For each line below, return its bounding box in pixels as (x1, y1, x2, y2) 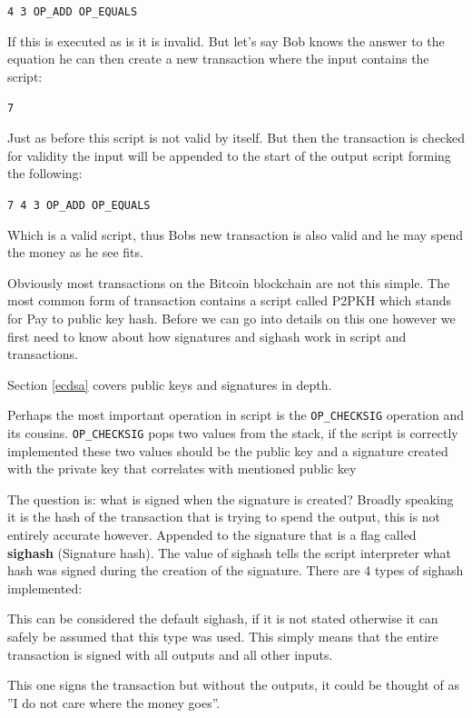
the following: (7, 164, 83, 183)
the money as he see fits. (7, 243, 143, 262)
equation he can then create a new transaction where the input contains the (7, 49, 429, 68)
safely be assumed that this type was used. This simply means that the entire (7, 626, 438, 645)
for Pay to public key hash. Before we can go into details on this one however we (7, 308, 456, 327)
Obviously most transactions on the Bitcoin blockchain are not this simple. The (7, 273, 450, 292)
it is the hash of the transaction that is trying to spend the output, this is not (7, 507, 441, 526)
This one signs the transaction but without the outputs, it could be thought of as (7, 675, 459, 694)
